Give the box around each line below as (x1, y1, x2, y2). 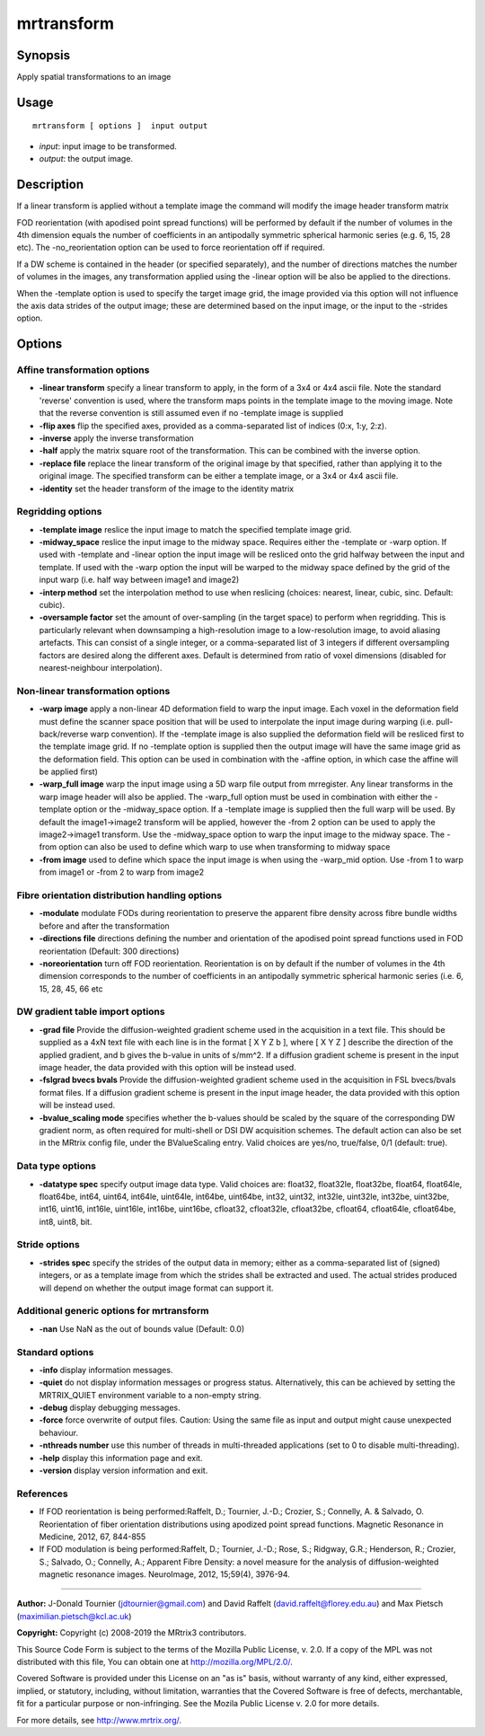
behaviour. (39, 1427, 79, 1438)
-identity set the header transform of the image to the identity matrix (39, 483, 295, 494)
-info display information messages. (39, 1364, 173, 1375)
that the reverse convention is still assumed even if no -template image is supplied (39, 408, 344, 419)
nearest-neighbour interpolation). (39, 663, 163, 673)
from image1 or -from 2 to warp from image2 (39, 867, 205, 877)
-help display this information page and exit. (39, 1452, 203, 1463)
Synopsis (16, 48, 71, 63)
